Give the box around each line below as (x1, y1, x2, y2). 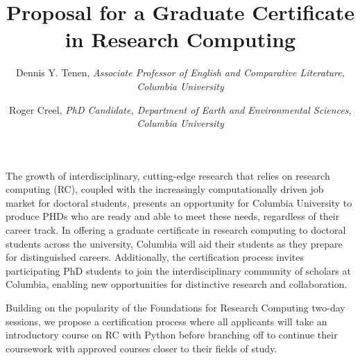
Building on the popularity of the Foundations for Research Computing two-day (6, 300, 345, 315)
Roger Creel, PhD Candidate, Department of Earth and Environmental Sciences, (9, 102, 352, 117)
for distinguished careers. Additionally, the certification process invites (6, 250, 305, 264)
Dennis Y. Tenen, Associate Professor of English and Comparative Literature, (15, 65, 345, 80)
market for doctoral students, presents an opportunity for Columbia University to (6, 195, 352, 209)
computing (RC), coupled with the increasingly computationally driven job (6, 182, 324, 196)
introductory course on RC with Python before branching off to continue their (6, 327, 338, 342)
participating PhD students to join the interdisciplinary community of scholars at (6, 263, 351, 277)
